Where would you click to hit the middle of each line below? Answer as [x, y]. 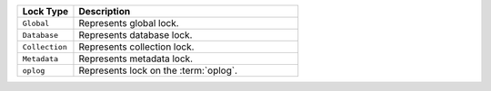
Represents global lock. [129, 23]
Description [105, 11]
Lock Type [45, 11]
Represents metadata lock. [136, 59]
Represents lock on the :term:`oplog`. [158, 70]
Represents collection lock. [136, 47]
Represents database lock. [135, 35]
